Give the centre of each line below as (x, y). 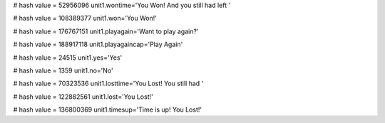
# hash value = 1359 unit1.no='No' (63, 70)
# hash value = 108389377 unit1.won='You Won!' (85, 18)
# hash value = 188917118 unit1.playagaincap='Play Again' (98, 44)
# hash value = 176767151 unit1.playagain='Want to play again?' (106, 31)
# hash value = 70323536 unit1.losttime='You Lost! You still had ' (108, 84)
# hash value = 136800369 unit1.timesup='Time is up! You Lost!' (108, 109)
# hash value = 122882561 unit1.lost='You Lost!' (83, 97)
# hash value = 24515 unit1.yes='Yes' (68, 58)
